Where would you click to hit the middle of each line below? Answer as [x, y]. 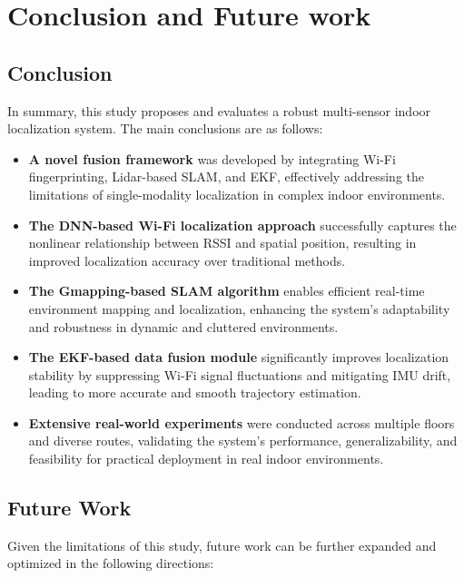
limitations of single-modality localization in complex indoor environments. [237, 194]
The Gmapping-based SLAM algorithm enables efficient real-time [227, 291]
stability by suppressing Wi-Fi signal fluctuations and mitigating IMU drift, [240, 374]
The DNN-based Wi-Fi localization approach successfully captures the [242, 225]
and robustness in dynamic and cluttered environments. [183, 326]
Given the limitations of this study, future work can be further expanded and [222, 545]
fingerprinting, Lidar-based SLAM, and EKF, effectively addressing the [227, 176]
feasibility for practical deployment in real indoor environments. [206, 459]
